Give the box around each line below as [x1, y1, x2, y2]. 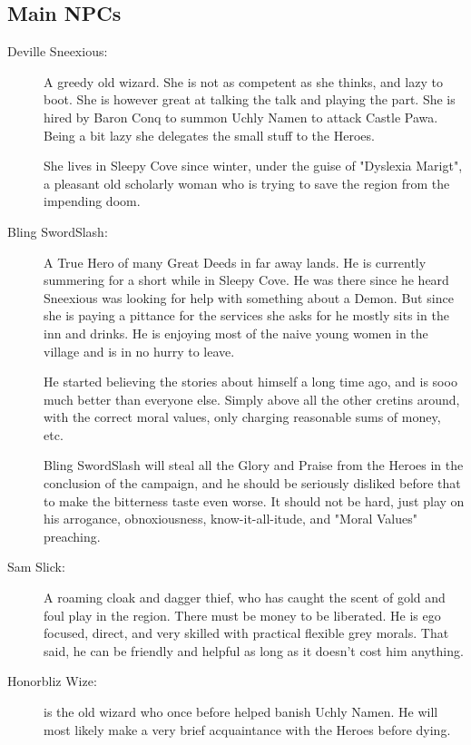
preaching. [44, 526, 101, 545]
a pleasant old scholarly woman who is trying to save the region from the [44, 173, 450, 192]
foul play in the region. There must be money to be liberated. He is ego [44, 605, 441, 624]
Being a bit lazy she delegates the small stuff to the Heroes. [44, 125, 375, 144]
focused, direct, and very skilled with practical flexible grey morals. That [44, 623, 449, 642]
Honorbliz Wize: [7, 671, 97, 691]
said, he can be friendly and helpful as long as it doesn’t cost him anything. [44, 641, 464, 660]
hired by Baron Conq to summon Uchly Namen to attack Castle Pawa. [44, 107, 438, 126]
